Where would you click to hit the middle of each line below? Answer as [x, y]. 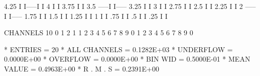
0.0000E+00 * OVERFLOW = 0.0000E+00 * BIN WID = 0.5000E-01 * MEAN [127, 59]
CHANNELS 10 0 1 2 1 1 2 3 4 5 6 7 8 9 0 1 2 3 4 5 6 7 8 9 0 [99, 33]
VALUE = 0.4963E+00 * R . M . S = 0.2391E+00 [82, 68]
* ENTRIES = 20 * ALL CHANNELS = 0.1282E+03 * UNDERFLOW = [118, 49]
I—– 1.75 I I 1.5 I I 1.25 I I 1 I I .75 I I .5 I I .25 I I [88, 16]
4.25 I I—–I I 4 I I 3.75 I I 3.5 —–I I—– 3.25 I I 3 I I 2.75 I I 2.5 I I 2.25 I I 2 [123, 6]
